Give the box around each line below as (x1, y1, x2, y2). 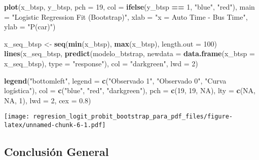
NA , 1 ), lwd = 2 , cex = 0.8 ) (4, 95, 91, 105)
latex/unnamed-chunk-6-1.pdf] (4, 122, 106, 129)
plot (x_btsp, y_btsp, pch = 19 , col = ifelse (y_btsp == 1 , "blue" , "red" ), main (4, 2, 255, 12)
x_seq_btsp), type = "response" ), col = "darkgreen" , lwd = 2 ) (4, 58, 198, 68)
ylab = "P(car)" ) (4, 21, 56, 32)
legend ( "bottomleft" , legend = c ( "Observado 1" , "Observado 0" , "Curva (4, 75, 227, 86)
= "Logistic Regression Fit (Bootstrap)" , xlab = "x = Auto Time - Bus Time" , (4, 11, 248, 22)
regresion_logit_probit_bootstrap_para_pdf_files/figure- (33, 113, 233, 121)
